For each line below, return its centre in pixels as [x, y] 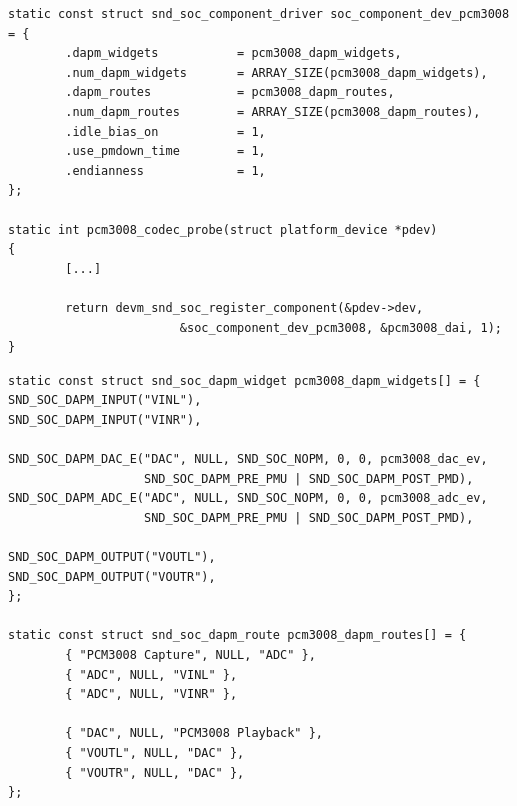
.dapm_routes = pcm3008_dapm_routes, [230, 92]
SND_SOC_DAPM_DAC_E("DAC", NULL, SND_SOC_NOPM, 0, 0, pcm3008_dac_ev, [248, 459]
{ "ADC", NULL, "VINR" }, [151, 694]
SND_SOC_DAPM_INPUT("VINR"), [105, 419]
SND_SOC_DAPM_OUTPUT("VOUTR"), [112, 576]
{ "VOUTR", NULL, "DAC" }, [155, 772]
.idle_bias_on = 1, [165, 131]
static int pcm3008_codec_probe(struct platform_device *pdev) [223, 229]
